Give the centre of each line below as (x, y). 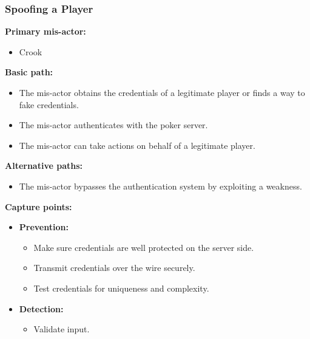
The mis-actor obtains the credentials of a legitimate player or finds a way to (162, 92)
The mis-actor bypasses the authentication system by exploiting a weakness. (160, 186)
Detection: (41, 308)
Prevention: (44, 227)
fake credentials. (49, 104)
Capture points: (39, 206)
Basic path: (29, 72)
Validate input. (62, 329)
